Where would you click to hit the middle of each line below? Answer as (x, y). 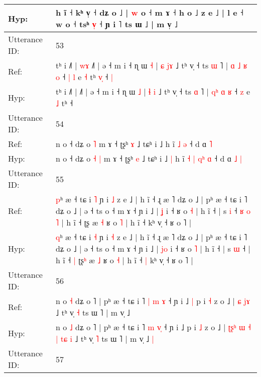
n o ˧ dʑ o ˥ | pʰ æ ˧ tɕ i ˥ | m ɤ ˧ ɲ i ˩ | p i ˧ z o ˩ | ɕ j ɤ (153, 301)
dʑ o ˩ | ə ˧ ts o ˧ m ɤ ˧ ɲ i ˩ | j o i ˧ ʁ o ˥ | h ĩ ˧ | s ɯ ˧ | (153, 248)
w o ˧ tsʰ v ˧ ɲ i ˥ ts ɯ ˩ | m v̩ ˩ (116, 24)
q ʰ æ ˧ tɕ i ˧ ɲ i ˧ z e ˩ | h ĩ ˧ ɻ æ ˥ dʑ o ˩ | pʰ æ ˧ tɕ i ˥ (151, 237)
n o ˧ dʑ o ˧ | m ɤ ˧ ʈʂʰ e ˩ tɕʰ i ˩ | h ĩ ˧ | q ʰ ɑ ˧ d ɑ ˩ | (149, 158)
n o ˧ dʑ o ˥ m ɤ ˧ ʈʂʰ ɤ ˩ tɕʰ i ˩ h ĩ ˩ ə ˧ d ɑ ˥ (134, 144)
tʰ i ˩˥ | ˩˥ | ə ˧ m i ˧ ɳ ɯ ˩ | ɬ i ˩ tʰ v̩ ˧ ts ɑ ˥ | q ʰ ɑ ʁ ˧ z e (153, 91)
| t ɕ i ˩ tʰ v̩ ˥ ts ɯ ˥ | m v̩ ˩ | (105, 338)
